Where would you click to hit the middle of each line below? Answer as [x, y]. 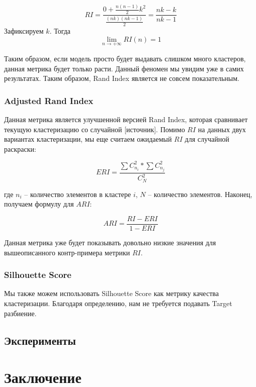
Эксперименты [40, 340]
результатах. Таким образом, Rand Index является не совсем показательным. [122, 78]
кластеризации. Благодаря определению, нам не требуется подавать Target [118, 303]
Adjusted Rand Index [49, 100]
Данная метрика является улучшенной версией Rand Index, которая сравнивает [126, 119]
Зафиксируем [24, 31]
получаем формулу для [39, 204]
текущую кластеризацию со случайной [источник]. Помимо [95, 129]
